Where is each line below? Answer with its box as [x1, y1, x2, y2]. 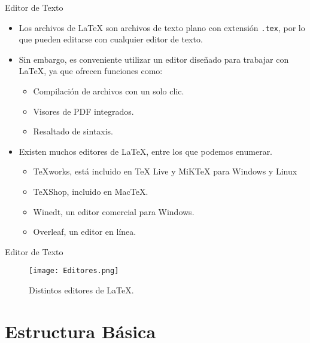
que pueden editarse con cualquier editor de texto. [19, 33, 203, 45]
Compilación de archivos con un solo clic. [33, 85, 184, 97]
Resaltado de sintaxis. [33, 125, 114, 137]
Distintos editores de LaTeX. [29, 284, 134, 296]
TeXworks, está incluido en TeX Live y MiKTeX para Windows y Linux [33, 165, 297, 177]
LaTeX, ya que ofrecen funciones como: [19, 65, 163, 77]
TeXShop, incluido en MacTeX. [33, 185, 148, 197]
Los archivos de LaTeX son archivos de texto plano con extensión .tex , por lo [19, 21, 305, 33]
